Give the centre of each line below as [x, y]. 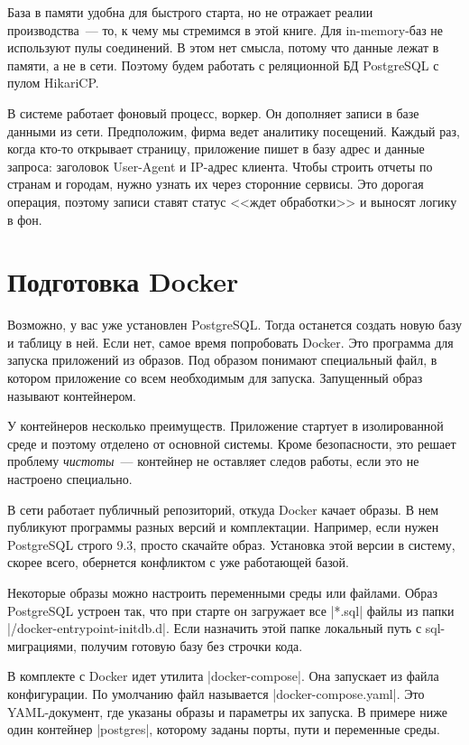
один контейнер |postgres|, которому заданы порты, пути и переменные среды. [224, 729]
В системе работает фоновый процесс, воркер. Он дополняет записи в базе [213, 112]
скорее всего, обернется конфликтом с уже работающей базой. [179, 562]
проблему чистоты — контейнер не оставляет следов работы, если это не [213, 461]
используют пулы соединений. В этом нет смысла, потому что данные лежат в [223, 47]
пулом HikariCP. [53, 83]
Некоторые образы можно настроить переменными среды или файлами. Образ [222, 592]
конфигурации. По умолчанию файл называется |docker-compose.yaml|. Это [216, 693]
